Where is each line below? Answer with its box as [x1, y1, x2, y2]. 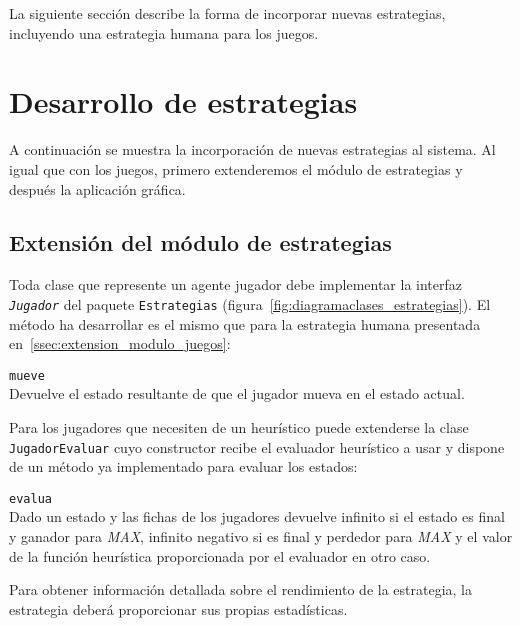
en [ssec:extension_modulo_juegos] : [9, 333, 231, 354]
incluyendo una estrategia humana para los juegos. [9, 22, 319, 43]
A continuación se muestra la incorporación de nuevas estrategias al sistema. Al [9, 139, 496, 160]
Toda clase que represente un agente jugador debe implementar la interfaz [9, 274, 462, 295]
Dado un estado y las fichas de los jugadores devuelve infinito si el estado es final [9, 506, 505, 527]
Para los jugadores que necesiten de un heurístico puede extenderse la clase [9, 416, 469, 437]
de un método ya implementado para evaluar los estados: [9, 456, 358, 477]
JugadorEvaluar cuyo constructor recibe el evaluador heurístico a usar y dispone [9, 436, 505, 457]
